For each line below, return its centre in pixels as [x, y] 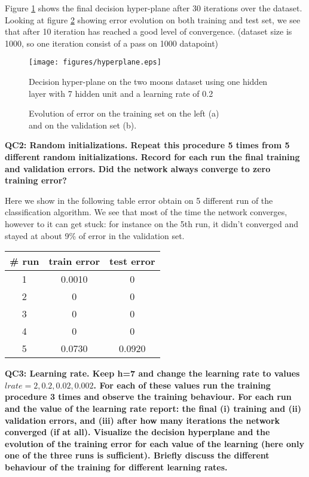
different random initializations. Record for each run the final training [152, 157]
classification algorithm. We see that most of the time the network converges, [146, 212]
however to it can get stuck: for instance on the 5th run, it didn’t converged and [152, 223]
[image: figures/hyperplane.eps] [95, 62]
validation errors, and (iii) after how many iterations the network [143, 420]
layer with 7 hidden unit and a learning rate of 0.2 [121, 93]
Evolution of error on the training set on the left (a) [124, 113]
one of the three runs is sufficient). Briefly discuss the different [137, 455]
